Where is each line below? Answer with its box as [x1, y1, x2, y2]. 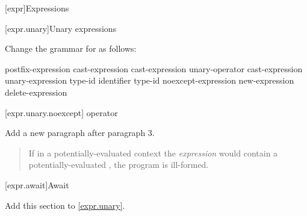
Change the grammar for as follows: [5, 42, 137, 55]
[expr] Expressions [5, 2, 69, 14]
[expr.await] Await [5, 178, 69, 191]
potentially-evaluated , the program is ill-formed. [28, 158, 209, 171]
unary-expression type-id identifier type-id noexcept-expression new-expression [5, 74, 294, 87]
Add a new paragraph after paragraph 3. [5, 126, 155, 139]
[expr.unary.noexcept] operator [5, 106, 118, 119]
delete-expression [5, 85, 67, 98]
